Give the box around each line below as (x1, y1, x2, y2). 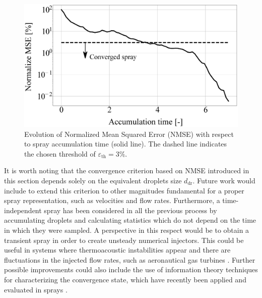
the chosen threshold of (24, 148, 96, 159)
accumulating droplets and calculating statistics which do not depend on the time (4, 215, 256, 225)
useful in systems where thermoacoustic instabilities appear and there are (4, 244, 231, 255)
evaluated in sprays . (4, 284, 68, 294)
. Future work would (192, 175, 255, 186)
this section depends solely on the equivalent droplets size (4, 175, 182, 186)
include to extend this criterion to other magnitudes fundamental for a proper (4, 185, 244, 195)
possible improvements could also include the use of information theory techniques (4, 264, 258, 275)
